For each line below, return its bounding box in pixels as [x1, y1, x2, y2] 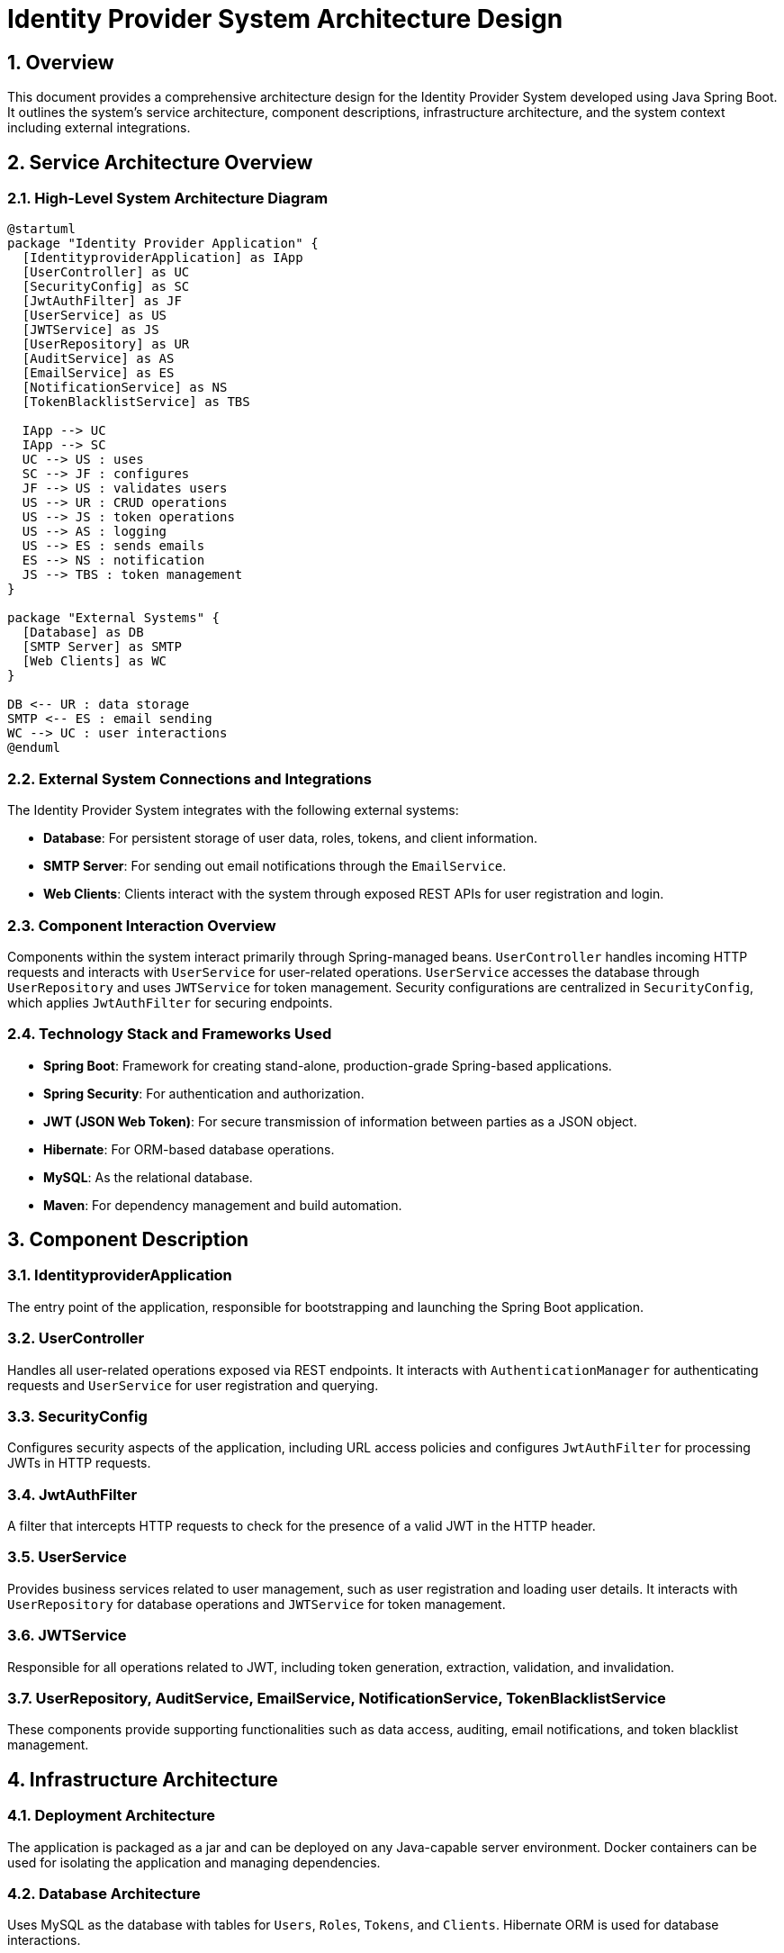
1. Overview [7, 50, 114, 74]
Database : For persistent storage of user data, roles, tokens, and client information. [43, 830, 538, 846]
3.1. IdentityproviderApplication [7, 1266, 232, 1285]
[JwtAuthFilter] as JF [22, 294, 182, 309]
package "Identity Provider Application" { [7, 236, 319, 251]
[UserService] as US [22, 308, 167, 323]
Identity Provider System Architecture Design [7, 4, 563, 34]
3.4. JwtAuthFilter [7, 1485, 138, 1504]
